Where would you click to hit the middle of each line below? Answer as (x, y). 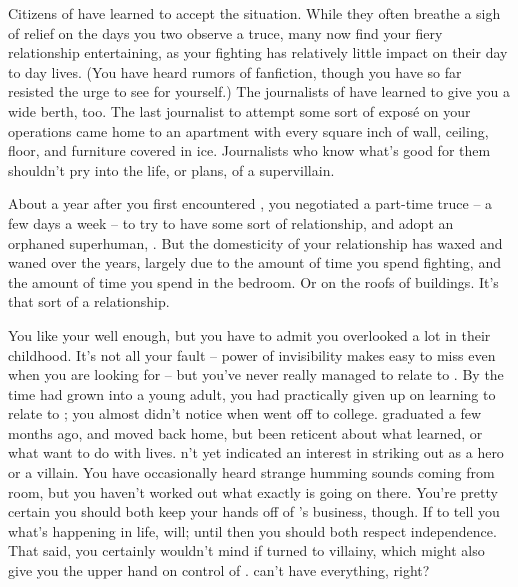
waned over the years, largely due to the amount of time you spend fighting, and (254, 262)
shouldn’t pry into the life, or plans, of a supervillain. (171, 169)
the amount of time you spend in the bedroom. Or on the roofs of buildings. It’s (253, 281)
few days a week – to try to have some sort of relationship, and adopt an (231, 222)
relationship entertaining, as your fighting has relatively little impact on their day (258, 52)
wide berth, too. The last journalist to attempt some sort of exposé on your (239, 110)
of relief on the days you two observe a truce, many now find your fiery (225, 32)
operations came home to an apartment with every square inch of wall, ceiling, (248, 130)
